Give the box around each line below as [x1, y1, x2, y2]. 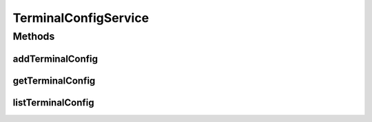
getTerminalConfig [12, 75, 96, 86]
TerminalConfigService [12, 10, 149, 25]
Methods [12, 30, 55, 42]
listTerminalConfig [12, 97, 94, 108]
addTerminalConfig [12, 53, 99, 64]
